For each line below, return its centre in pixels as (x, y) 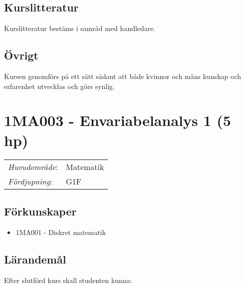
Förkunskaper (40, 211)
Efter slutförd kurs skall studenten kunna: (68, 280)
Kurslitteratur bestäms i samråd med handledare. (80, 28)
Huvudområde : (33, 166)
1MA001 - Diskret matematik (61, 232)
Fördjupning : (30, 181)
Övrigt (21, 55)
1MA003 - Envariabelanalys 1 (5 (118, 120)
